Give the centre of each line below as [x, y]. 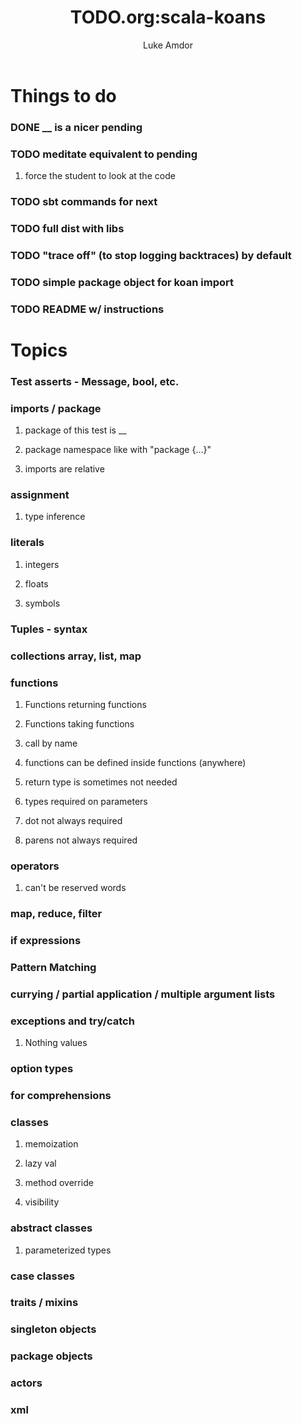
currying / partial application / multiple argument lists [143, 994]
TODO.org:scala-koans [168, 17]
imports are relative [64, 469]
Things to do [63, 95]
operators [35, 866]
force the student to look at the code [100, 176]
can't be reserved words [75, 888]
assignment [40, 495]
